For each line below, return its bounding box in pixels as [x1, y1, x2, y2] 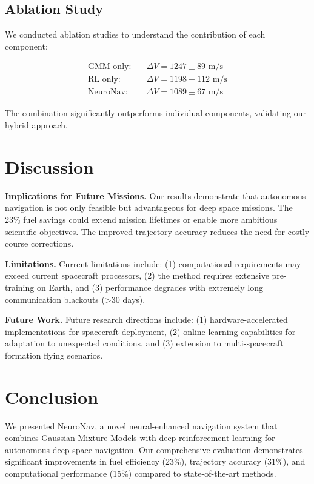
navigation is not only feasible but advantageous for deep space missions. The [5, 201, 293, 214]
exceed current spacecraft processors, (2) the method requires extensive [5, 269, 269, 282]
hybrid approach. [5, 119, 68, 131]
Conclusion [5, 384, 99, 409]
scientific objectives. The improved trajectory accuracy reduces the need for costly [5, 225, 310, 237]
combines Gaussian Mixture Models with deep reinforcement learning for [5, 431, 275, 444]
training [5, 280, 35, 293]
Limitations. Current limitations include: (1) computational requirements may [5, 257, 301, 270]
